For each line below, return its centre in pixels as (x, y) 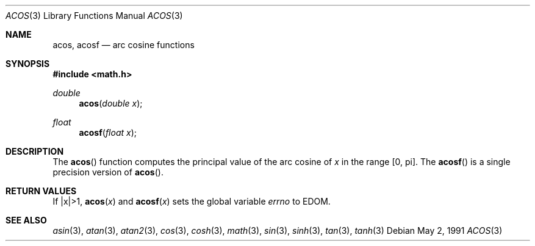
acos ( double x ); (111, 103)
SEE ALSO (26, 220)
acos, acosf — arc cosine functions (124, 45)
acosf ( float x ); (108, 132)
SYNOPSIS (28, 64)
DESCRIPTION (35, 151)
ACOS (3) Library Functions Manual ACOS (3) (94, 16)
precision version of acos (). (108, 172)
